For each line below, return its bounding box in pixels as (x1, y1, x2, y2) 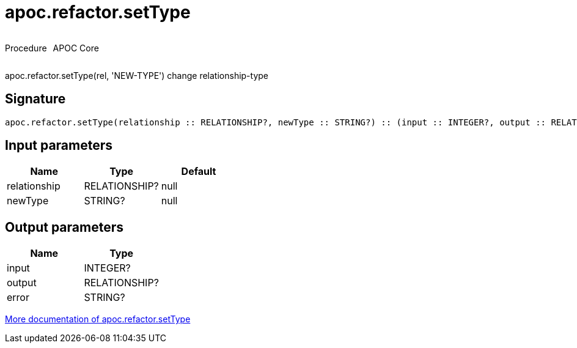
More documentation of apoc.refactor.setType (5, 314, 191, 325)
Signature (5, 91, 66, 107)
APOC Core (53, 42, 99, 53)
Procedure (5, 42, 47, 53)
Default (181, 165, 216, 178)
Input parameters (5, 138, 113, 154)
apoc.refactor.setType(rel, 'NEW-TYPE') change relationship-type (5, 70, 269, 81)
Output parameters (5, 219, 123, 235)
